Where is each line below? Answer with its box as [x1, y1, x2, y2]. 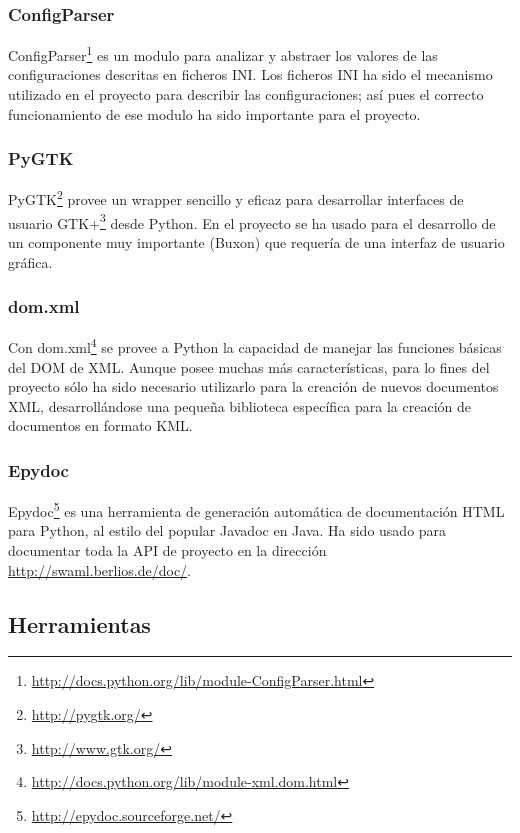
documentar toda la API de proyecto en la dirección [8, 540, 327, 561]
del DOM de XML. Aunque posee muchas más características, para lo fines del [8, 356, 490, 377]
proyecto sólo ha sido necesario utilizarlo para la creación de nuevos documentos [8, 376, 499, 397]
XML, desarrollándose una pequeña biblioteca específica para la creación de [8, 395, 471, 416]
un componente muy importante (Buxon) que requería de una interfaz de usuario [8, 231, 505, 252]
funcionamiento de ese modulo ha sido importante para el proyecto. [8, 103, 421, 124]
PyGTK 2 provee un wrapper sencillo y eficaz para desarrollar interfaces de [8, 186, 464, 210]
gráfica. [8, 251, 53, 272]
